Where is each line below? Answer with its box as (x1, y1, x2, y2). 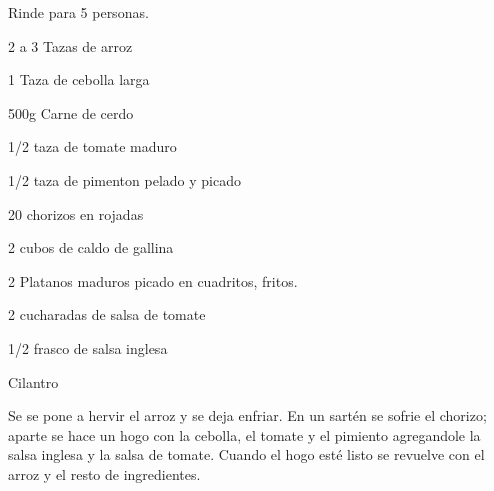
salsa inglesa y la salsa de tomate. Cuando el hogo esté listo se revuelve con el (8, 444, 485, 465)
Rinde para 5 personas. (8, 2, 149, 22)
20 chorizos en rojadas (8, 203, 144, 224)
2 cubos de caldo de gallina (8, 237, 174, 258)
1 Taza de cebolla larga (8, 69, 150, 90)
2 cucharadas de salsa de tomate (8, 304, 206, 325)
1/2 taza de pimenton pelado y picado (8, 169, 241, 190)
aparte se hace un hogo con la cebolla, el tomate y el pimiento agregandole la (8, 424, 481, 445)
